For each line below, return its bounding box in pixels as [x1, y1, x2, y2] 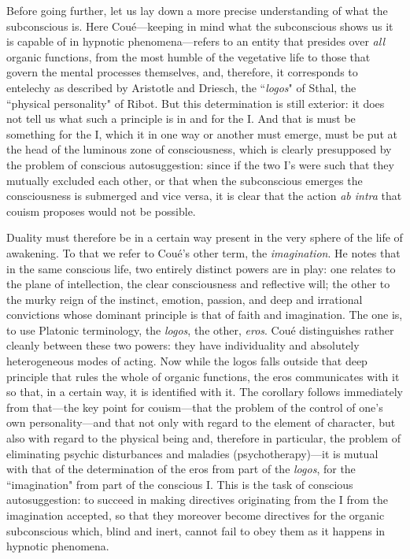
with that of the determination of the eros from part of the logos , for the [6, 461, 356, 477]
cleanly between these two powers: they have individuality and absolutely [6, 337, 360, 354]
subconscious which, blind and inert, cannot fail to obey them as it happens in [6, 522, 386, 539]
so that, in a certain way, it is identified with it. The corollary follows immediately [6, 383, 403, 400]
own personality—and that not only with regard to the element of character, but [6, 414, 396, 431]
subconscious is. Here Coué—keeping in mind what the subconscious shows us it [6, 17, 393, 34]
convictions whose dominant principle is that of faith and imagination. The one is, [6, 306, 403, 323]
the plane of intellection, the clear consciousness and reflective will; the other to [6, 276, 390, 292]
